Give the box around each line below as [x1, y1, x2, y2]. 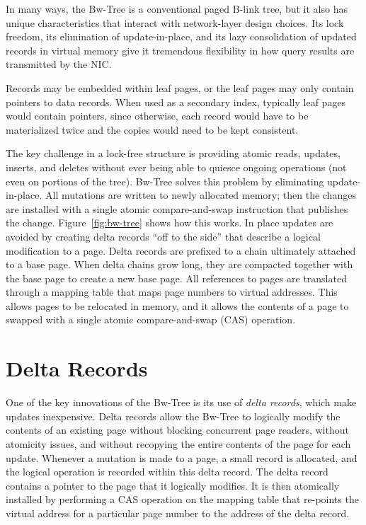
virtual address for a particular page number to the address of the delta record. [6, 505, 350, 520]
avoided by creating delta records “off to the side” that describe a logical [6, 229, 321, 243]
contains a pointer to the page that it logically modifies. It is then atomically [6, 478, 340, 492]
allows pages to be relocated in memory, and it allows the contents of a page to [6, 298, 349, 313]
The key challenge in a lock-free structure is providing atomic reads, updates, [6, 146, 341, 161]
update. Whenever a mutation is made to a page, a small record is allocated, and [6, 450, 358, 465]
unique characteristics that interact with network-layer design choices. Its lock [6, 15, 344, 30]
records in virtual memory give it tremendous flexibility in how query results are [6, 42, 355, 57]
